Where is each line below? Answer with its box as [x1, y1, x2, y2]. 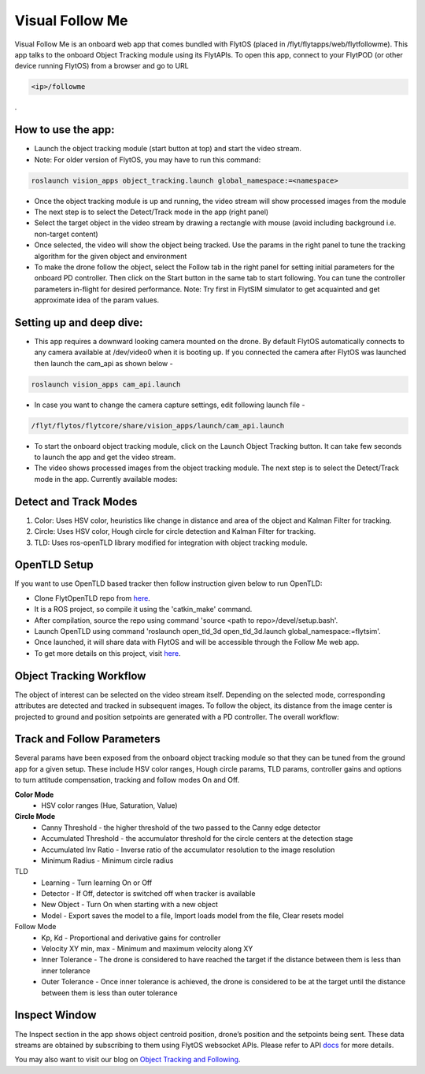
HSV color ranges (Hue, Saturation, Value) [41, 800, 178, 810]
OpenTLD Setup [14, 558, 94, 572]
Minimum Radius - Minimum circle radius [41, 855, 174, 865]
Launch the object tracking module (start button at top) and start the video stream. [34, 144, 302, 154]
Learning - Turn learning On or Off [41, 878, 153, 887]
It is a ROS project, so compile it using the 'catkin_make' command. [34, 605, 253, 614]
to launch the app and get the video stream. [34, 453, 176, 462]
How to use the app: [14, 123, 115, 137]
